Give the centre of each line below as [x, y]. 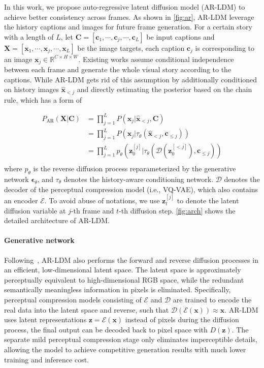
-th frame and [92, 210]
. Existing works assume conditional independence [156, 59]
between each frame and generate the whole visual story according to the [118, 69]
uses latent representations [45, 319]
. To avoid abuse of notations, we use [102, 200]
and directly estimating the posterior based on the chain [164, 89]
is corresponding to [225, 48]
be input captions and [180, 36]
